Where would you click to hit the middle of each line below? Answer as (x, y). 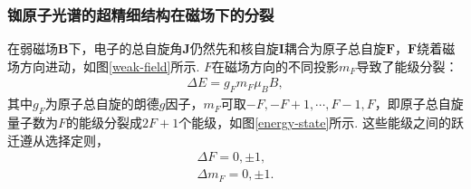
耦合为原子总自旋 (335, 48)
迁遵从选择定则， (58, 140)
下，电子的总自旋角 (125, 48)
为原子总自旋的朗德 (102, 104)
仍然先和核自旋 (234, 48)
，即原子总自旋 (419, 104)
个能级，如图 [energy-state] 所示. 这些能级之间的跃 (321, 123)
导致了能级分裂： (407, 66)
